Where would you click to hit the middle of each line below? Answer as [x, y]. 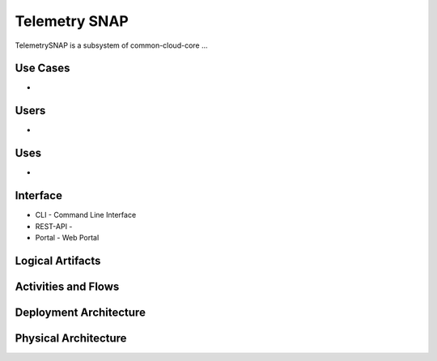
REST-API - [54, 226]
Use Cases [42, 68]
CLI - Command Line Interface [86, 215]
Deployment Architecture [80, 312]
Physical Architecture [71, 338]
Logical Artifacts [58, 260]
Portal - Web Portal [67, 237]
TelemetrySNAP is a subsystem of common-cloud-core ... [111, 45]
